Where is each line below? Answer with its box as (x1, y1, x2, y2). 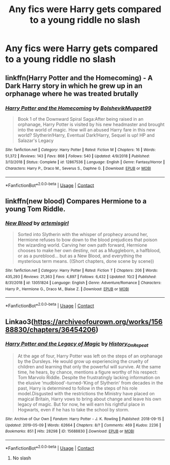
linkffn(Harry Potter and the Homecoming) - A (5, 73, 153, 82)
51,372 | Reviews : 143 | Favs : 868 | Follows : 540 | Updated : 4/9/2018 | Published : (5, 153, 150, 159)
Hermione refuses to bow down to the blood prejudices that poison (17, 237, 158, 243)
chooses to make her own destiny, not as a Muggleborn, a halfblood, (17, 247, 161, 253)
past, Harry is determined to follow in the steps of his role (17, 385, 138, 391)
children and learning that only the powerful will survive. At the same (17, 364, 161, 370)
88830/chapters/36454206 (5, 325, 96, 334)
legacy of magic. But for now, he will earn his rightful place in (17, 401, 145, 407)
